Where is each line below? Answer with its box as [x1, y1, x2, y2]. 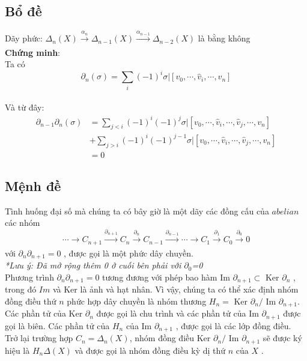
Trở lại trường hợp [5, 332, 73, 344]
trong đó [5, 283, 37, 296]
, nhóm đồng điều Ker [129, 332, 211, 344]
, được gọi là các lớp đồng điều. [175, 319, 291, 332]
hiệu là [5, 344, 30, 356]
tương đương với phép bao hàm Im [102, 270, 230, 283]
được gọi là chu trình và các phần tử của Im [96, 307, 259, 320]
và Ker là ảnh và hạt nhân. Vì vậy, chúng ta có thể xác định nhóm [52, 283, 299, 296]
